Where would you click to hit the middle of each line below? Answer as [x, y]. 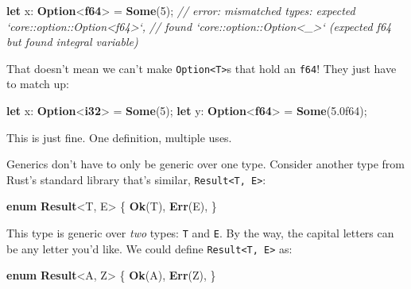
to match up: [38, 84]
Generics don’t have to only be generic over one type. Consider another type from [205, 164]
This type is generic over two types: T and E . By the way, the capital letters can [200, 233]
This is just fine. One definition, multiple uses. [119, 137]
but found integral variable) [72, 42]
